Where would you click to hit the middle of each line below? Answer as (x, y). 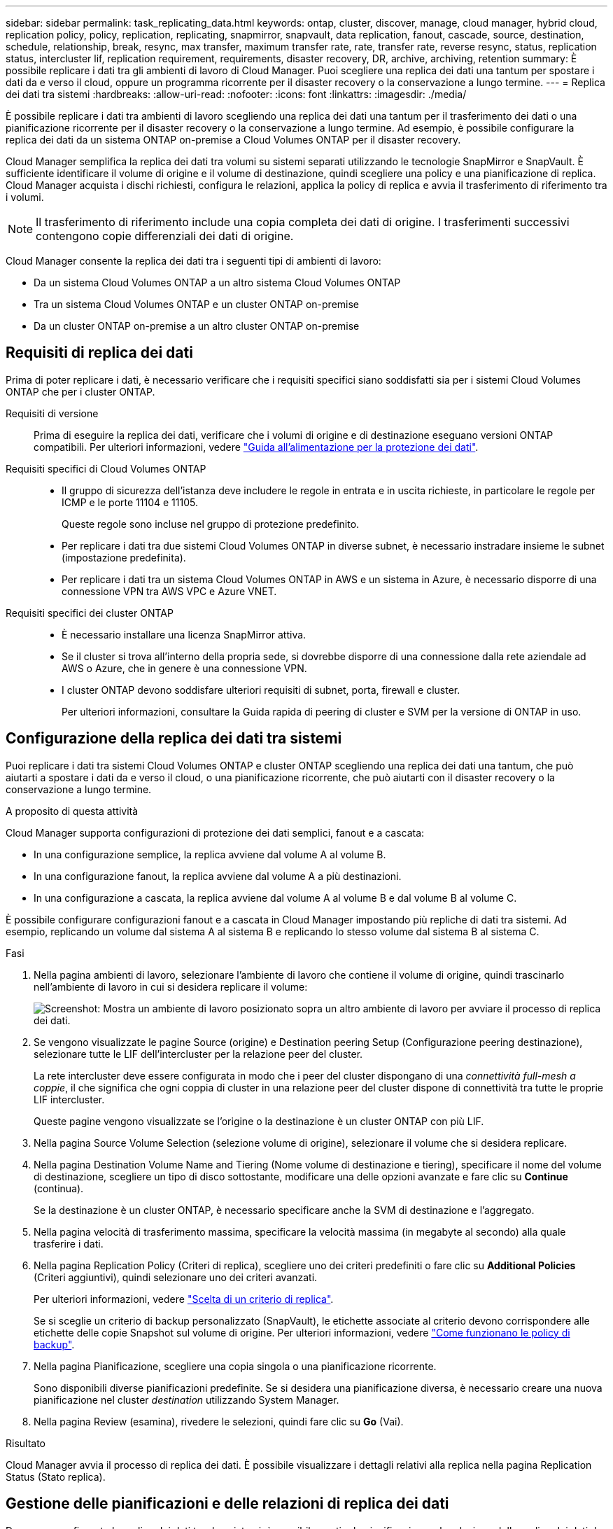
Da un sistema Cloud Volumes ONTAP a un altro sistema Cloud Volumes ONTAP (217, 282)
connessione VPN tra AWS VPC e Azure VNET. (169, 591)
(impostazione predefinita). (124, 557)
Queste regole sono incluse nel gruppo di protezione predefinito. (211, 524)
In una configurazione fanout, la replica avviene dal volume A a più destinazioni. (218, 876)
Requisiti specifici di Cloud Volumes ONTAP (106, 468)
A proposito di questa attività (72, 811)
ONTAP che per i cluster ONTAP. (80, 391)
